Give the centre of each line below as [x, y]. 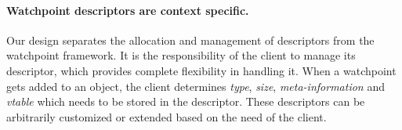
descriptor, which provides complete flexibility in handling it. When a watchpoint [201, 70]
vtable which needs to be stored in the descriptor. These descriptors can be [186, 101]
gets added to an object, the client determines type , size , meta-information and [196, 86]
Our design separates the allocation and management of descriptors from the [190, 40]
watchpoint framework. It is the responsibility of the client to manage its [181, 55]
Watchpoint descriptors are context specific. [128, 10]
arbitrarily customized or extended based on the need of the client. [167, 116]
